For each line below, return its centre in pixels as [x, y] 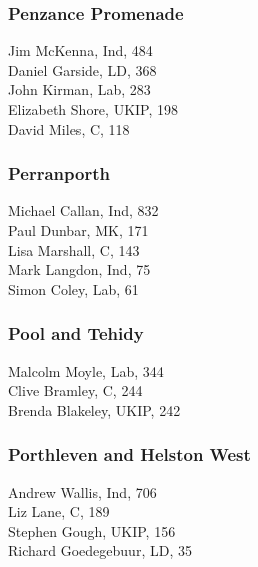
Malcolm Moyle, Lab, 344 [86, 370]
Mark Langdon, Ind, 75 [79, 269]
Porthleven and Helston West [129, 454]
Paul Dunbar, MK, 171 [78, 230]
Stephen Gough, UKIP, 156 [92, 530]
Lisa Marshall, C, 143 [74, 249]
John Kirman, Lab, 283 [79, 89]
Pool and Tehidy [76, 333]
